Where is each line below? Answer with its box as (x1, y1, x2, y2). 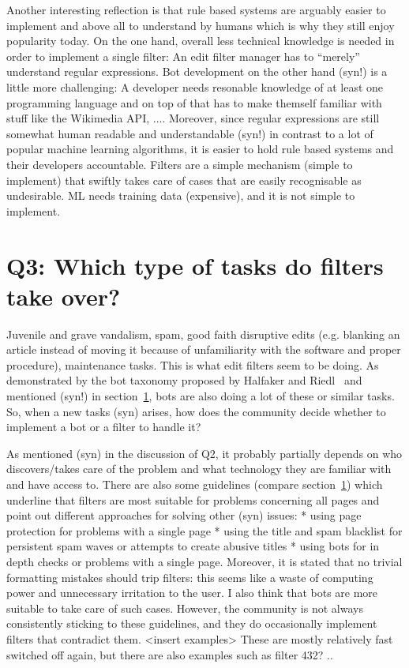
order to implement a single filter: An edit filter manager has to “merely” (6, 47, 360, 64)
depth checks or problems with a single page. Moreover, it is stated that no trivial (6, 553, 403, 569)
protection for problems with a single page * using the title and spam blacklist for (6, 522, 403, 539)
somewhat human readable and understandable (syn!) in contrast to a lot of (6, 125, 373, 141)
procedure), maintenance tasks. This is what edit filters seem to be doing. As (6, 356, 379, 373)
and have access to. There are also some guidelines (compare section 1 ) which (6, 475, 383, 492)
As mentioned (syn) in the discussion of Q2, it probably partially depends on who (6, 445, 403, 461)
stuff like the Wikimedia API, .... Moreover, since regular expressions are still (6, 110, 380, 126)
